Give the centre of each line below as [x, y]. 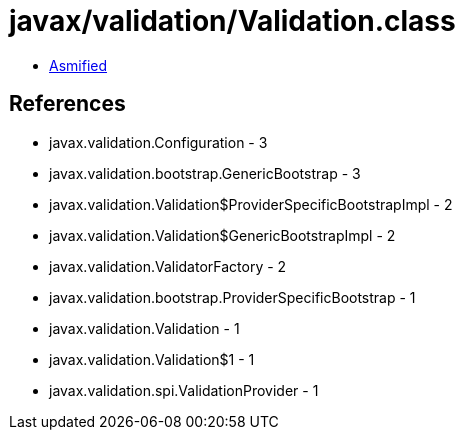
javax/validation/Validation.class [232, 21]
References [67, 104]
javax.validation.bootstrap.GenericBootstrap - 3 [205, 173]
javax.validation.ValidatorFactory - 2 [168, 266]
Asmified [78, 65]
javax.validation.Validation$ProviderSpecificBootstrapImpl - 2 [251, 204]
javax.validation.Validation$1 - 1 [152, 359]
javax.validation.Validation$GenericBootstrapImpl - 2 [222, 235]
